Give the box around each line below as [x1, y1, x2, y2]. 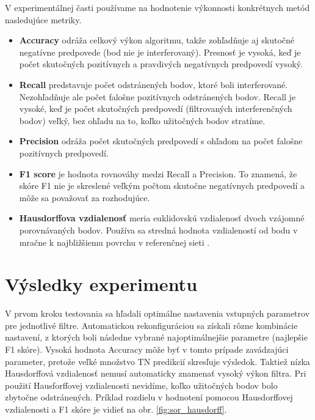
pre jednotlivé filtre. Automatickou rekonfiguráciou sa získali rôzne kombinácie [5, 319, 298, 331]
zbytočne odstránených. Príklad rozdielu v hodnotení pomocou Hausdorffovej [5, 391, 293, 403]
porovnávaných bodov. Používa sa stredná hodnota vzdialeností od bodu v [19, 223, 298, 236]
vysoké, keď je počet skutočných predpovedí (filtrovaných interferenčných [19, 102, 292, 115]
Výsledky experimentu [5, 271, 198, 297]
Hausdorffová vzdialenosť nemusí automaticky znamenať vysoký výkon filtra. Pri [5, 367, 306, 380]
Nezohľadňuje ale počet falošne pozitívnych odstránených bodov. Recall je [19, 90, 296, 103]
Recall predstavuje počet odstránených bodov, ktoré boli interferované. [19, 78, 288, 90]
